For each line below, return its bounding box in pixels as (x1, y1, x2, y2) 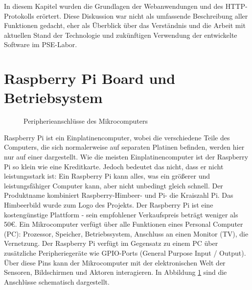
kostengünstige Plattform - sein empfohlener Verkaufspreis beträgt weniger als (4, 209, 238, 219)
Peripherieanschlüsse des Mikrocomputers (23, 116, 148, 126)
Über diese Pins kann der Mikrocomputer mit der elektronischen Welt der (4, 257, 226, 267)
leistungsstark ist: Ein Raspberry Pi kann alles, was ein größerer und (4, 171, 210, 181)
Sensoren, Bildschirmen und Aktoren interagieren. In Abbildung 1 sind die (4, 267, 227, 277)
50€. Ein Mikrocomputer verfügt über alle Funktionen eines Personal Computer (4, 219, 243, 229)
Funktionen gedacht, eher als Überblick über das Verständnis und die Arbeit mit (4, 20, 246, 30)
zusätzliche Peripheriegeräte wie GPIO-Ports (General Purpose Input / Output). (4, 248, 246, 258)
